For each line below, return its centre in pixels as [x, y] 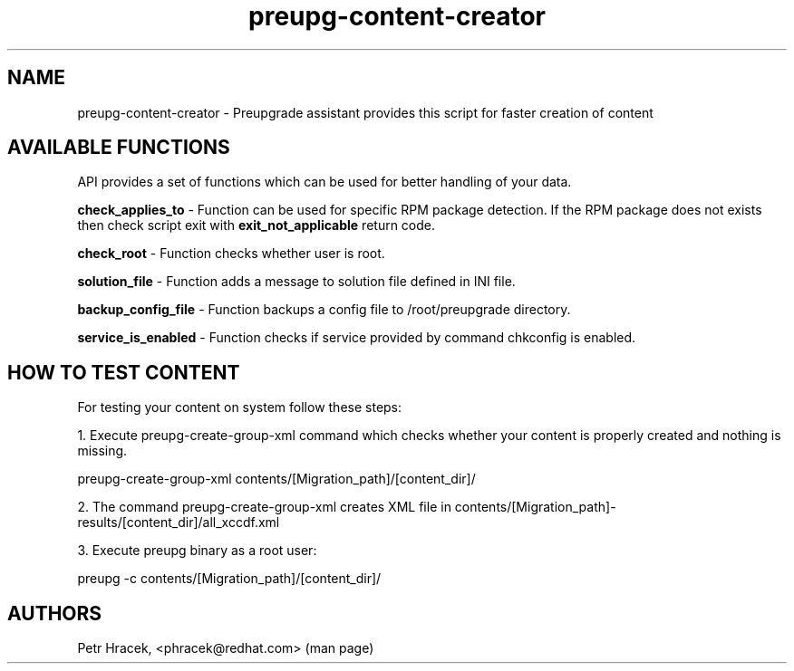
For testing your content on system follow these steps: [240, 407]
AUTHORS [55, 613]
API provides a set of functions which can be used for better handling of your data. [324, 182]
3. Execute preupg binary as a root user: [197, 551]
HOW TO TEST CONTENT [124, 372]
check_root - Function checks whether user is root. [231, 254]
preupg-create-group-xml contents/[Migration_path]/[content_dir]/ [276, 479]
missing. [102, 451]
